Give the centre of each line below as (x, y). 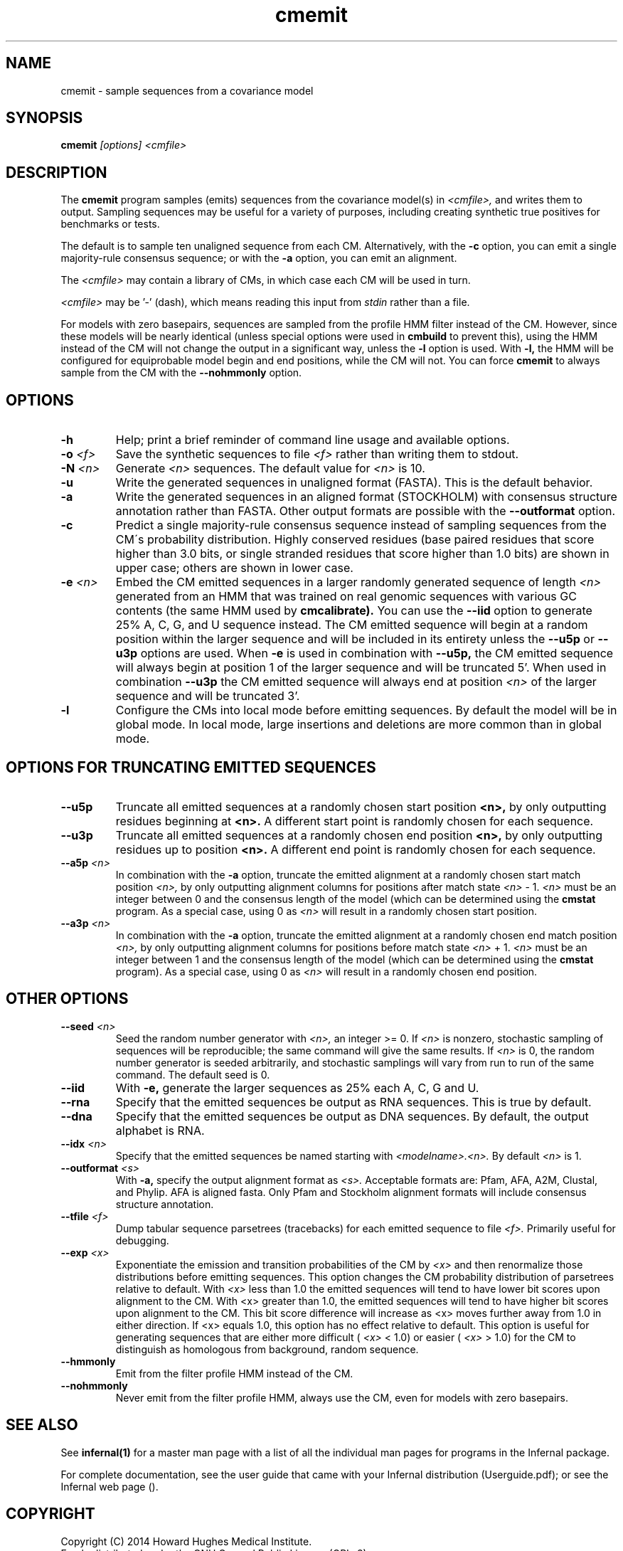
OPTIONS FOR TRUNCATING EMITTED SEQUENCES (191, 767)
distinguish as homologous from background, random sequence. (267, 1349)
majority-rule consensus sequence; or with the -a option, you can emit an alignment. (259, 258)
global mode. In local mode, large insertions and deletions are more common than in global (358, 725)
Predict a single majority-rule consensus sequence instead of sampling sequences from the (361, 525)
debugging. (142, 1240)
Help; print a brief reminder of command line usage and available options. (313, 440)
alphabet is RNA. (160, 1130)
